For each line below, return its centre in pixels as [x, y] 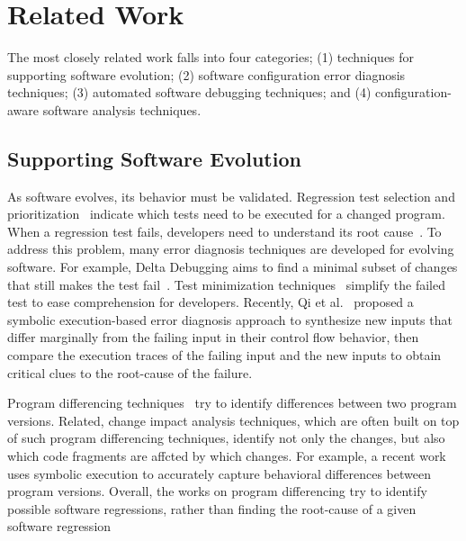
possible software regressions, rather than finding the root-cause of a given [212, 508]
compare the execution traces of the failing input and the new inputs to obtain [224, 355]
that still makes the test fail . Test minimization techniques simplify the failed [226, 284]
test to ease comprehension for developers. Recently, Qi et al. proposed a [211, 302]
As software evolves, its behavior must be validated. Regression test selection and [231, 196]
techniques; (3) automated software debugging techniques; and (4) [189, 92]
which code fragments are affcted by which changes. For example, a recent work [227, 456]
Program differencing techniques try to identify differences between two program [232, 403]
